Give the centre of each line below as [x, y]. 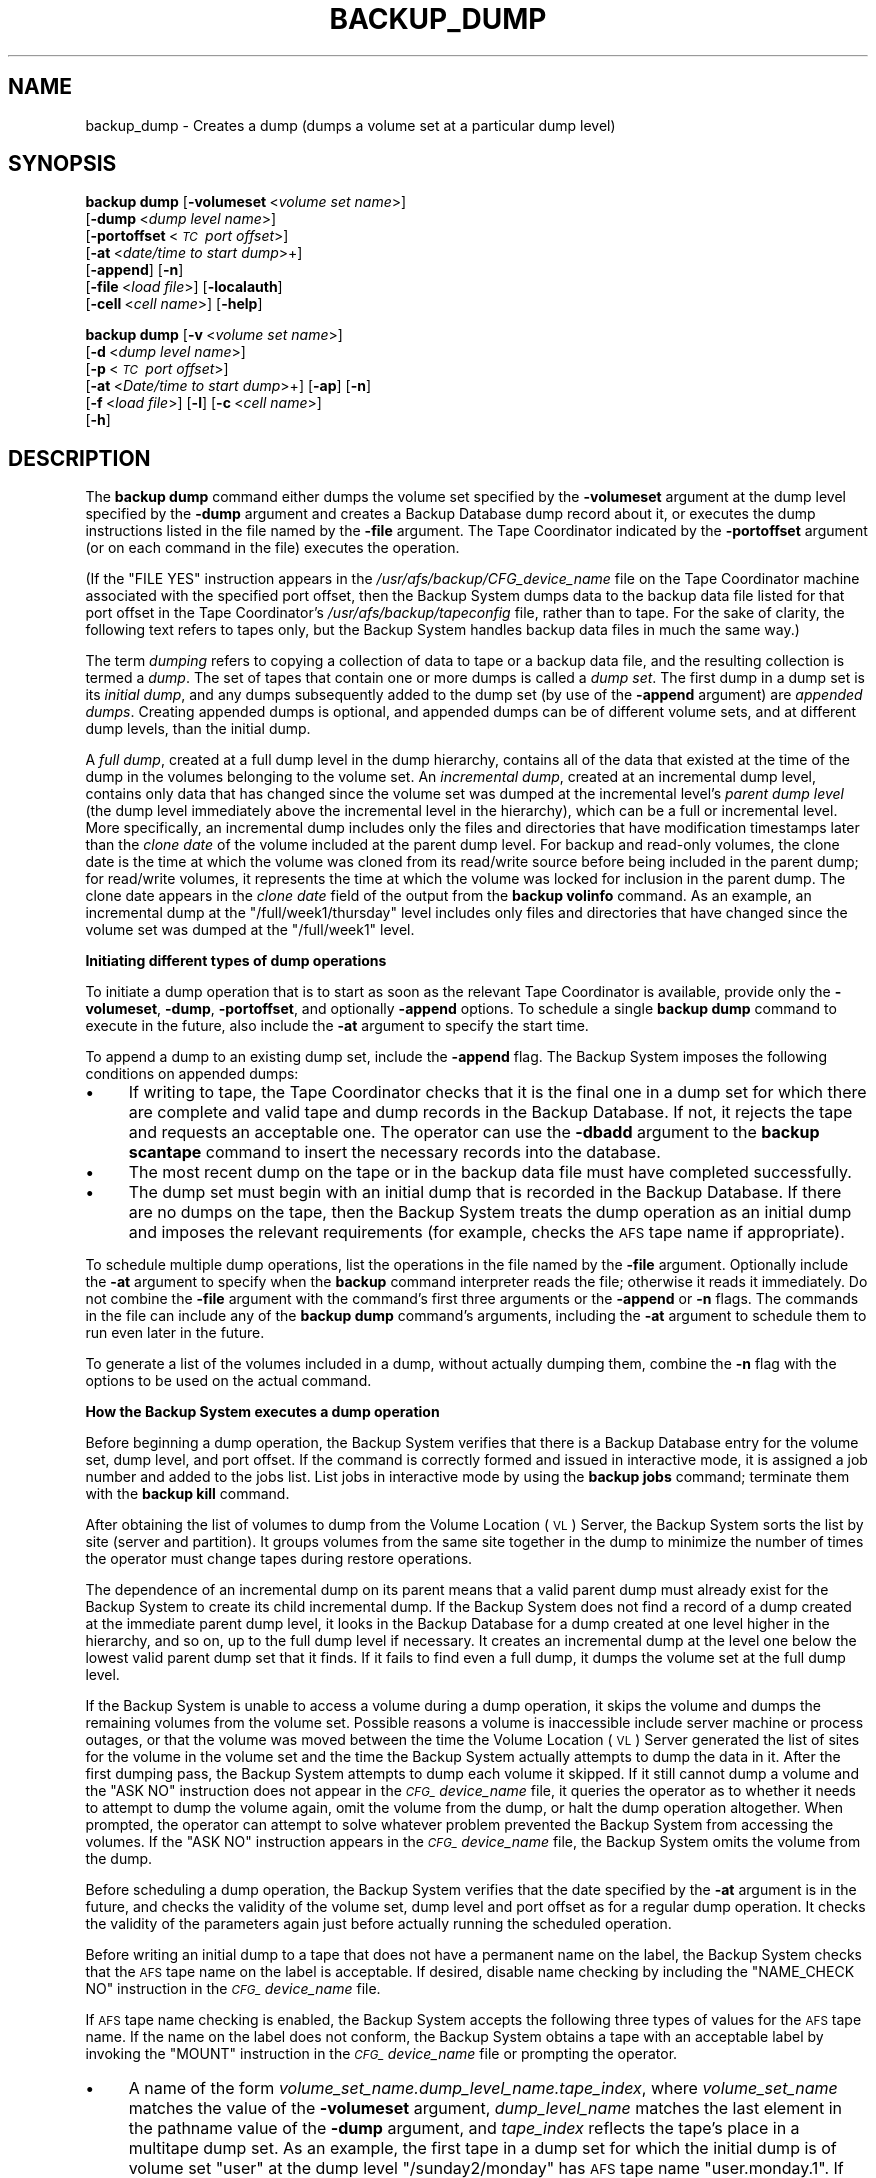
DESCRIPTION [79, 458]
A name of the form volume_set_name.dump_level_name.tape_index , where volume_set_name [483, 2088]
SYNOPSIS [62, 164]
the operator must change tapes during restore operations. [279, 1559]
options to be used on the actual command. [228, 1381]
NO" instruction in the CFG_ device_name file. [233, 1989]
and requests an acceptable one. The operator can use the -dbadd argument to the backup [474, 1132]
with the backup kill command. [187, 1494]
